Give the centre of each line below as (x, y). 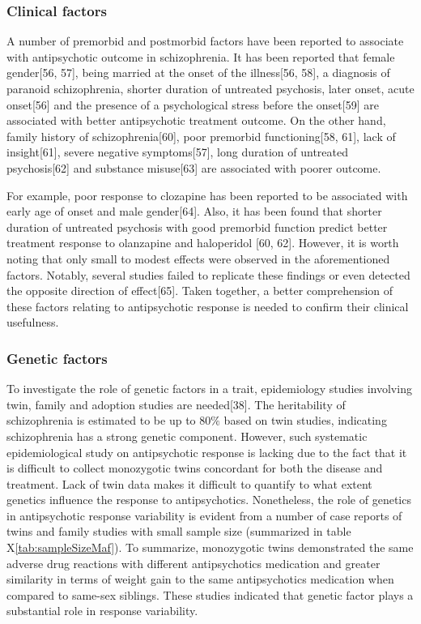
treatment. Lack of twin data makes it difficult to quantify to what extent (189, 483)
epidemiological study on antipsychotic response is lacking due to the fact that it (207, 452)
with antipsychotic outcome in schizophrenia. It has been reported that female (201, 56)
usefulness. (33, 322)
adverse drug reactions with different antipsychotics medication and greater (193, 563)
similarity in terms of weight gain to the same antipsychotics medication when (200, 579)
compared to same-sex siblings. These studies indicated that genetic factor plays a (210, 594)
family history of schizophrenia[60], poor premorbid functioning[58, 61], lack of (201, 136)
